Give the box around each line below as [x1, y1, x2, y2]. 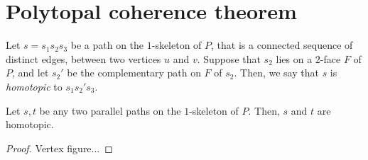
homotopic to [6, 79, 63, 93]
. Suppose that [197, 51, 261, 66]
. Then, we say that [234, 65, 319, 80]
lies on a [276, 51, 313, 66]
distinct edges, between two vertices [6, 51, 161, 66]
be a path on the [70, 38, 144, 52]
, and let [12, 65, 49, 80]
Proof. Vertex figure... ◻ [6, 140, 113, 155]
